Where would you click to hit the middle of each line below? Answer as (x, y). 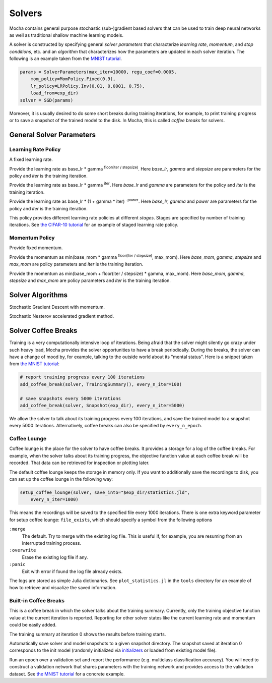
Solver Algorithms (39, 295)
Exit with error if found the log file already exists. (72, 571)
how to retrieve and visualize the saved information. (63, 588)
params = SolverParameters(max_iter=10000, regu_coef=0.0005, (98, 72)
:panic (17, 564)
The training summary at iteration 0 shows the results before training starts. (88, 634)
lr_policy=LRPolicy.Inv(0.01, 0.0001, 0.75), (88, 86)
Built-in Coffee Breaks (37, 601)
